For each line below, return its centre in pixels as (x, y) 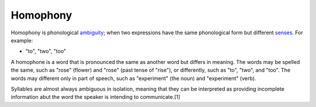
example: (22, 40)
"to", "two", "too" (46, 51)
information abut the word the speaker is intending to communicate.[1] (96, 97)
